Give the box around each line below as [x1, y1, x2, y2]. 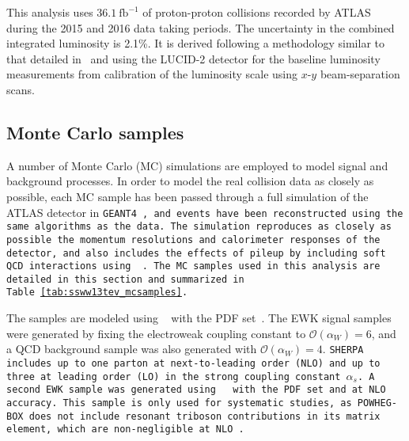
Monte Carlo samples [6, 120, 184, 144]
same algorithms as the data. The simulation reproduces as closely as [6, 221, 392, 233]
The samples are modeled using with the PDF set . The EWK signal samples [6, 310, 392, 326]
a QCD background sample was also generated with [6, 340, 257, 357]
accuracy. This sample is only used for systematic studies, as [6, 397, 352, 409]
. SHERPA [322, 340, 364, 357]
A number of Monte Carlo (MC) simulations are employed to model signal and [6, 157, 388, 173]
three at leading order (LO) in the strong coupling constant [6, 371, 341, 382]
